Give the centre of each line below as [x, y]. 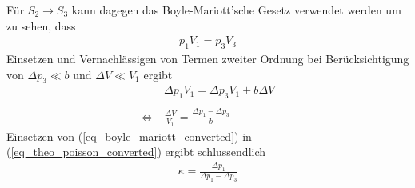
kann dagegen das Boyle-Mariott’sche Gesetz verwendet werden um [236, 10]
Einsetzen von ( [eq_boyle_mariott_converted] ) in [129, 136]
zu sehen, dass [41, 25]
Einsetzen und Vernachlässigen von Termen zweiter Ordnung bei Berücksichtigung [208, 59]
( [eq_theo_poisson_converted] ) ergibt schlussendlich [136, 152]
